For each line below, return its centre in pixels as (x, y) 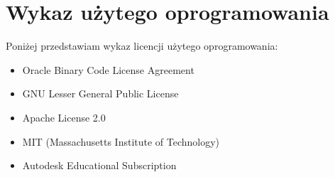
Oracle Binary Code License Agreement (108, 69)
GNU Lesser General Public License (100, 93)
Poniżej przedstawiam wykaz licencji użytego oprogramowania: (142, 46)
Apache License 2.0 (64, 117)
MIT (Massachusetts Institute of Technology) (121, 141)
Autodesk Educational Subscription (99, 165)
